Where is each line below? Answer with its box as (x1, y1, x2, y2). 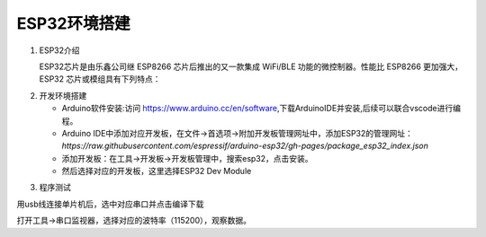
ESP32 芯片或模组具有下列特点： (39, 74, 161, 84)
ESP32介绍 (39, 45, 80, 56)
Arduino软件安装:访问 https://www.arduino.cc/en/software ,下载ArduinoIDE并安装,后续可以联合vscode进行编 (61, 103, 461, 114)
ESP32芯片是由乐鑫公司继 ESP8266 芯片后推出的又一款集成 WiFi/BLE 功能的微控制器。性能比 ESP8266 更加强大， (39, 61, 463, 72)
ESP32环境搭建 (16, 13, 130, 33)
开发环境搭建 (39, 90, 87, 101)
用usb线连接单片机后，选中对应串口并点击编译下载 (16, 198, 204, 209)
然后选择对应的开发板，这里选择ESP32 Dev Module (61, 166, 252, 177)
